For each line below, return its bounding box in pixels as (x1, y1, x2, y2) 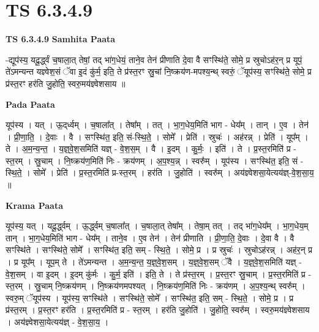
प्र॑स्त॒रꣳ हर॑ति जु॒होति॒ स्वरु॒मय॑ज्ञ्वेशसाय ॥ (6, 77, 126, 89)
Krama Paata (6, 198, 63, 211)
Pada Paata (6, 97, 55, 110)
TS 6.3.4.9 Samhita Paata (6, 32, 116, 45)
